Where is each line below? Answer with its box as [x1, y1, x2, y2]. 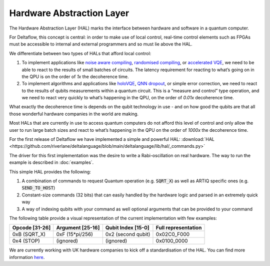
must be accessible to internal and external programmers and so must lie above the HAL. [9, 41, 192, 47]
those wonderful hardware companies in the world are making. [9, 111, 138, 117]
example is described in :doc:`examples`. [9, 159, 94, 165]
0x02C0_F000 [155, 231, 190, 238]
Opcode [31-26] [12, 224, 51, 231]
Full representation [155, 224, 202, 231]
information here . [9, 254, 45, 260]
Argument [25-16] [56, 224, 100, 231]
